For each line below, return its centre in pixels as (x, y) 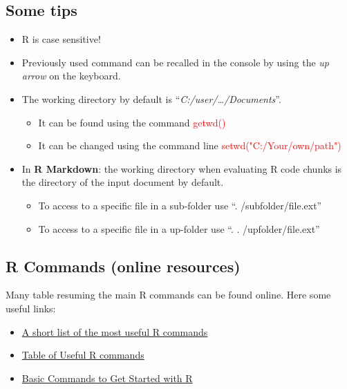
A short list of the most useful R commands (115, 331)
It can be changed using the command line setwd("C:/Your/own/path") (190, 145)
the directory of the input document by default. (123, 182)
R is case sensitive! (61, 39)
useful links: (31, 308)
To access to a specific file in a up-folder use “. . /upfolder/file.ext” (179, 228)
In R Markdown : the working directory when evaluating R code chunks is (182, 168)
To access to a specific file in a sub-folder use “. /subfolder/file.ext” (180, 205)
